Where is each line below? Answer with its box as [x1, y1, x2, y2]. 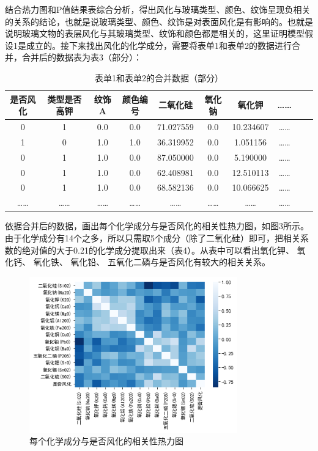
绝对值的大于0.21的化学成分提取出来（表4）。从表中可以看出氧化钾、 [21, 243, 294, 256]
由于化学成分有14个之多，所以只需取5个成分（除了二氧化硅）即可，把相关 [5, 231, 300, 244]
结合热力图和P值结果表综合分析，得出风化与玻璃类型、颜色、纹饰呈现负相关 [5, 3, 311, 15]
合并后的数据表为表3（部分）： [21, 51, 142, 64]
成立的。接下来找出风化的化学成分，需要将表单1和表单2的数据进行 [26, 38, 292, 51]
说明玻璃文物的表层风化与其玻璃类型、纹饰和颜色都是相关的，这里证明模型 [5, 27, 305, 40]
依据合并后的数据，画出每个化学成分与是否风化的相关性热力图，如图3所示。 [5, 219, 309, 232]
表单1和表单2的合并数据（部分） [95, 71, 223, 84]
